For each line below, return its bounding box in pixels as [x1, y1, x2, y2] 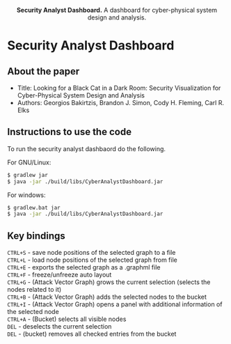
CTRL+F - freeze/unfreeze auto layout [7, 271, 112, 279]
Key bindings [7, 230, 66, 242]
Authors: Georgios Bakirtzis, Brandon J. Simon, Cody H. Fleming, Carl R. [17, 99, 225, 107]
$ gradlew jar [7, 171, 49, 178]
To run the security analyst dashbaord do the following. [7, 144, 166, 153]
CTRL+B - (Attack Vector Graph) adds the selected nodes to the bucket [7, 292, 207, 302]
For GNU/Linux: [7, 158, 51, 166]
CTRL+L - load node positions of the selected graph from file [7, 256, 177, 264]
